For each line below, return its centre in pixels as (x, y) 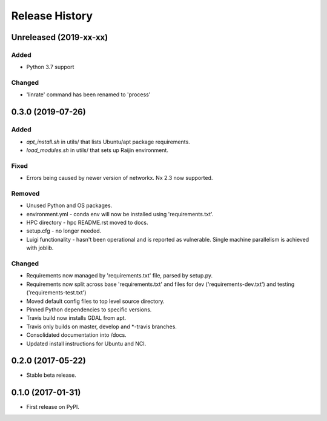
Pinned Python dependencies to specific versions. (89, 310)
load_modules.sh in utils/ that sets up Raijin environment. (97, 150)
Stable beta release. (51, 375)
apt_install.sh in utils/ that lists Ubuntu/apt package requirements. (108, 142)
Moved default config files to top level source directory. (95, 301)
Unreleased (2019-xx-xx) (60, 37)
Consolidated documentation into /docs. (76, 335)
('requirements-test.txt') (56, 293)
